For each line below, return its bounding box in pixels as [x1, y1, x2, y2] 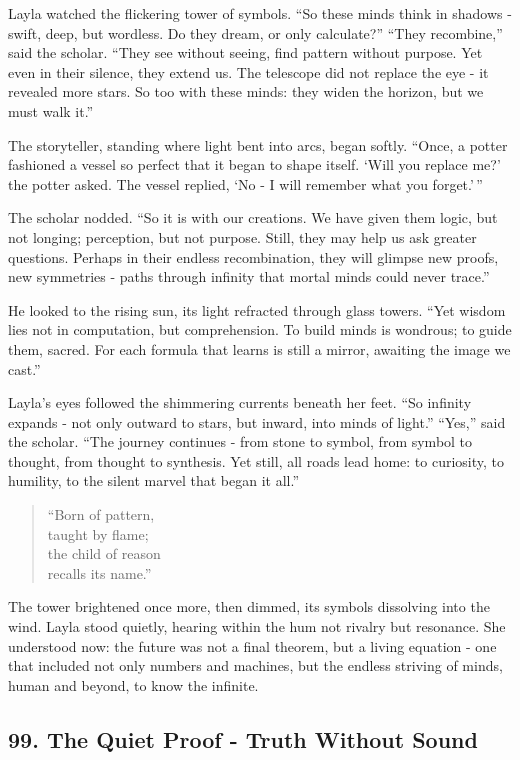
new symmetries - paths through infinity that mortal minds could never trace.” [8, 266, 490, 287]
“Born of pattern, [47, 504, 155, 525]
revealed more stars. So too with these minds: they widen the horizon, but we [8, 81, 484, 102]
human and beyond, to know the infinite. [8, 674, 259, 695]
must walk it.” [8, 100, 94, 121]
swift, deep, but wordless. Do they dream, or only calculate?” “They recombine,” [8, 22, 503, 43]
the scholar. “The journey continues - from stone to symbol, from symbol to [8, 431, 473, 452]
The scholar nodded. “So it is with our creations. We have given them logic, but [8, 207, 498, 228]
